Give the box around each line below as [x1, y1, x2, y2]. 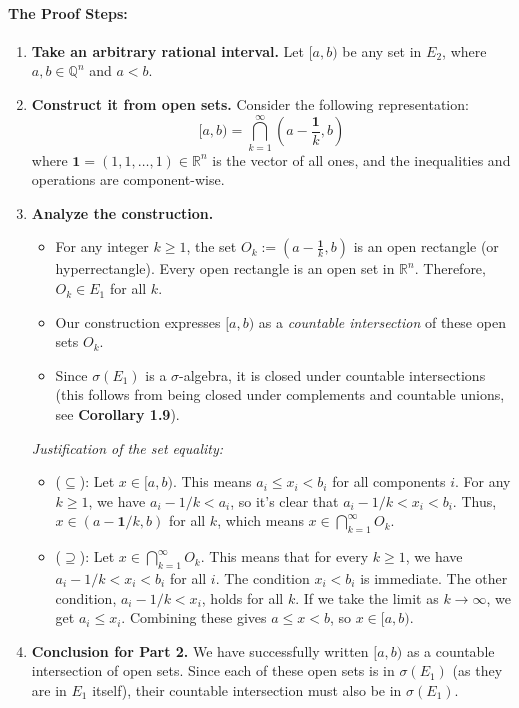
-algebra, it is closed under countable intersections [179, 364, 486, 385]
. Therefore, [414, 258, 486, 279]
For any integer [55, 236, 149, 257]
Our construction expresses [55, 311, 221, 332]
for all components [332, 471, 446, 492]
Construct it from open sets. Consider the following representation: [31, 93, 469, 114]
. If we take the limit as [295, 587, 439, 608]
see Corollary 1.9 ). [55, 404, 180, 425]
